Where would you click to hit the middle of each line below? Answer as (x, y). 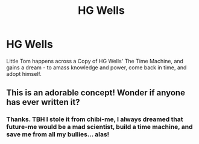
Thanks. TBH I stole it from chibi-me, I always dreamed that (95, 119)
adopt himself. (24, 74)
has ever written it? (43, 102)
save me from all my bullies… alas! (58, 134)
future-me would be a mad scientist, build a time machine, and (99, 127)
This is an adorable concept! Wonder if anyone (96, 93)
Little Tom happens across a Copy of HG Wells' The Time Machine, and (95, 61)
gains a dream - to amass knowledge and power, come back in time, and (96, 67)
